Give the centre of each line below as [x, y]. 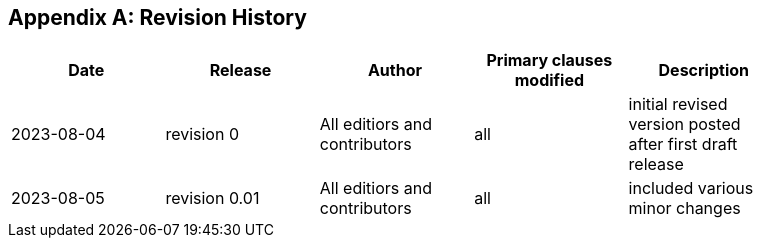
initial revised [678, 104]
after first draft [683, 144]
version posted [684, 124]
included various [691, 188]
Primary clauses [549, 60]
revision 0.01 [212, 198]
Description [703, 70]
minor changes [684, 208]
